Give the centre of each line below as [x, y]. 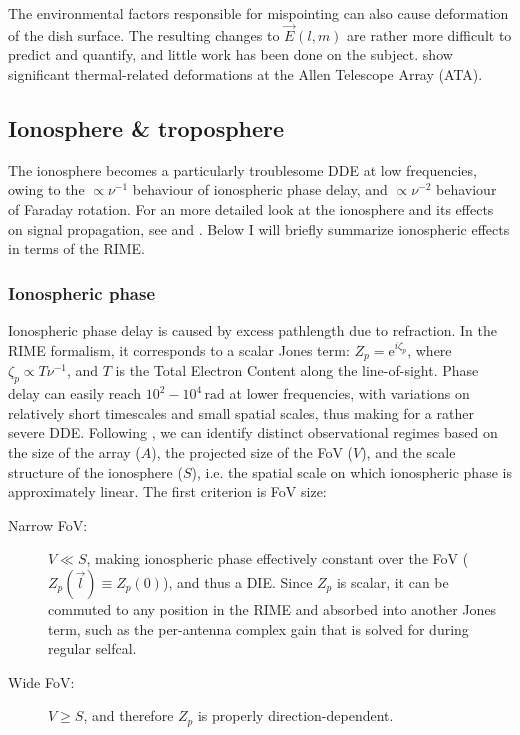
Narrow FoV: [48, 524]
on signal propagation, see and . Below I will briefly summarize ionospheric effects [259, 228]
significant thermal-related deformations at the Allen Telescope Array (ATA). [245, 74]
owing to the [46, 189]
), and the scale [408, 452]
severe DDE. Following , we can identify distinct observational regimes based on [253, 432]
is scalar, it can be [392, 582]
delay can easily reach [75, 393]
